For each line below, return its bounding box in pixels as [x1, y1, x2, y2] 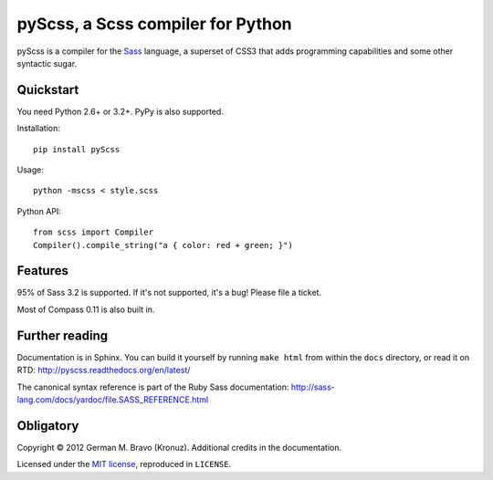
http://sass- [290, 381, 335, 392]
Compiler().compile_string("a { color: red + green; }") [33, 240, 294, 250]
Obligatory [16, 418, 79, 433]
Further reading [16, 328, 109, 343]
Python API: [16, 205, 61, 216]
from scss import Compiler [33, 227, 154, 237]
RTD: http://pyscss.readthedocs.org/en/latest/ [16, 365, 191, 376]
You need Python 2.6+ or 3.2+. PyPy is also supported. [16, 106, 224, 117]
